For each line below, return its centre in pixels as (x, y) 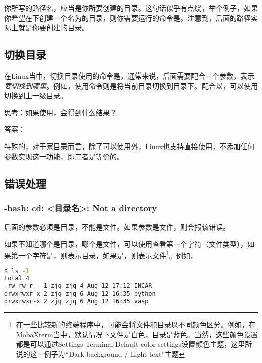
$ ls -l (17, 271)
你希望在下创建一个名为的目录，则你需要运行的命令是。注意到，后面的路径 (127, 17)
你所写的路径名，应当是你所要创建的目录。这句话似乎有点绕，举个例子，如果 (131, 8)
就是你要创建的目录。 (53, 27)
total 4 (17, 279)
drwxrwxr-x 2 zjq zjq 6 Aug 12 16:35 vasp (76, 301)
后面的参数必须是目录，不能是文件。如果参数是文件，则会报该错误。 (117, 227)
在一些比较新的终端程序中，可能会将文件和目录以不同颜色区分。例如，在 (136, 324)
